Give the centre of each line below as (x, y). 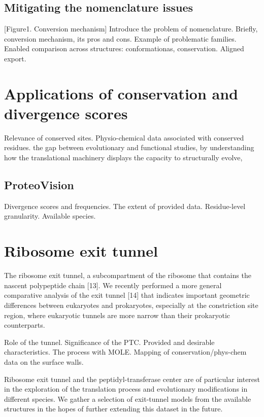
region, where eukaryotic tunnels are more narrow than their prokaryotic (117, 315)
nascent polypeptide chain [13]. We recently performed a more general (113, 285)
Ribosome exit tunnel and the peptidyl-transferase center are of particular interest (132, 379)
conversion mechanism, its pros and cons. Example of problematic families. (120, 38)
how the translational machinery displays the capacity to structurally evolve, (123, 158)
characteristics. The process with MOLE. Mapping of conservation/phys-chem (125, 352)
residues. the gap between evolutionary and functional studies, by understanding (129, 147)
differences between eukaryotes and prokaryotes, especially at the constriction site (131, 305)
